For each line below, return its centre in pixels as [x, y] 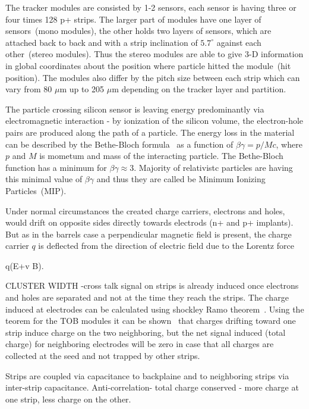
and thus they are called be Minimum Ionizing [181, 179]
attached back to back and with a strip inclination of [102, 42]
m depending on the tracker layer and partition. [199, 89]
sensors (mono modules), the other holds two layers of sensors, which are [138, 31]
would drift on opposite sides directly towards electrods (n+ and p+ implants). [149, 222]
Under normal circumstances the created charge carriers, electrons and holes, [145, 210]
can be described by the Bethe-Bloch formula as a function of [119, 144]
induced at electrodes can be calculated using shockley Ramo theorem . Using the [155, 309]
